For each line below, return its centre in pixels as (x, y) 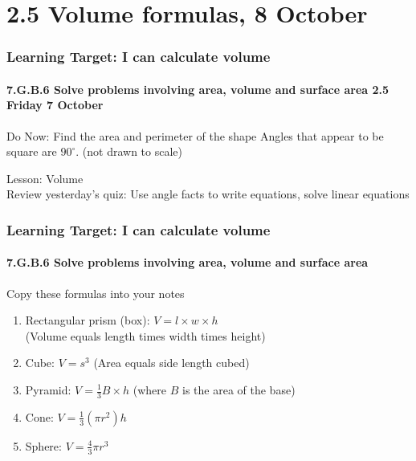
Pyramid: (48, 390)
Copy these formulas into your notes (96, 293)
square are (32, 151)
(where (150, 390)
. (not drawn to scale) (129, 151)
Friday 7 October (55, 105)
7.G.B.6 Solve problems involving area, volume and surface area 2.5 (198, 89)
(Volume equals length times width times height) (145, 335)
